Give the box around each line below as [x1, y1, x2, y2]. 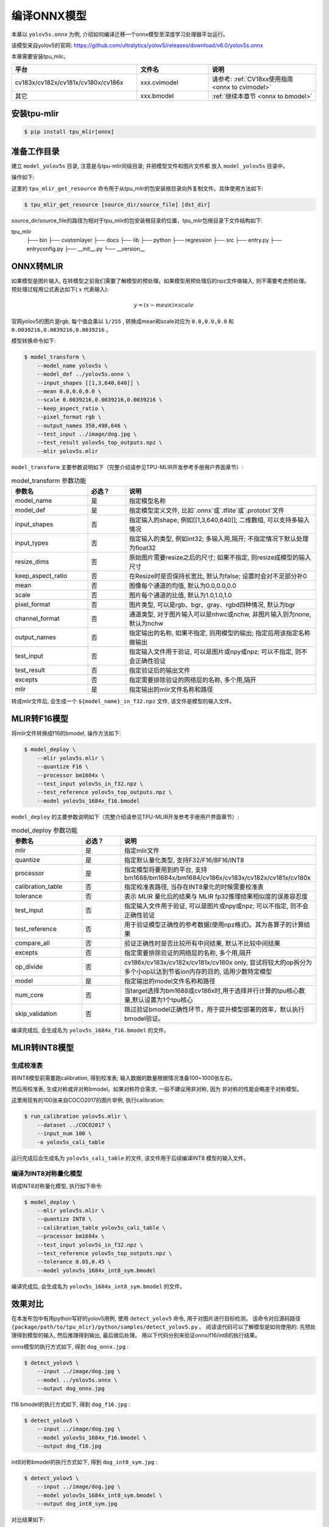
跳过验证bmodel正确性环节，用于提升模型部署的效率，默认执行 [124, 1005, 305, 1014]
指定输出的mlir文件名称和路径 [129, 685, 213, 694]
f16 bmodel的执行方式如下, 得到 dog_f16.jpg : [11, 1401, 130, 1408]
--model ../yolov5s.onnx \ [37, 1376, 118, 1383]
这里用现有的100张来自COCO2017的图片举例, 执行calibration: [11, 1096, 164, 1104]
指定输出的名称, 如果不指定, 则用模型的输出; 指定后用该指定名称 [129, 629, 311, 638]
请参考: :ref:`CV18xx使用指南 [211, 75, 294, 83]
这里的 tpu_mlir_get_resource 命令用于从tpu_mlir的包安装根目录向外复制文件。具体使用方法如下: [11, 184, 264, 192]
